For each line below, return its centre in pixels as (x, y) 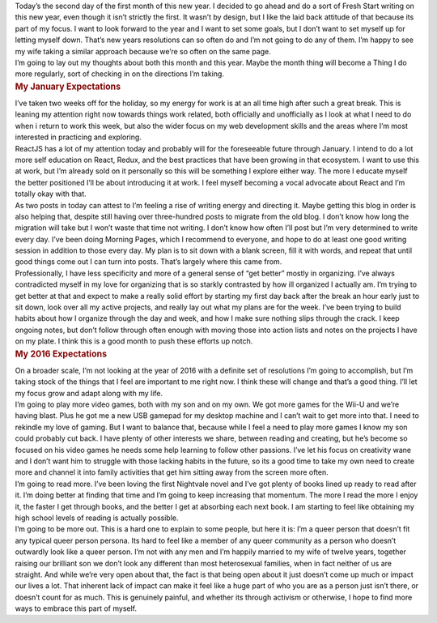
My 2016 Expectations (61, 354)
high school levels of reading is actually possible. (97, 518)
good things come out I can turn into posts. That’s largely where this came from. (148, 262)
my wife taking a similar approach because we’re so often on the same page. (143, 51)
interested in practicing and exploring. (78, 137)
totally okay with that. (51, 194)
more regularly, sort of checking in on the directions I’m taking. (119, 74)
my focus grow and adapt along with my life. (89, 393)
